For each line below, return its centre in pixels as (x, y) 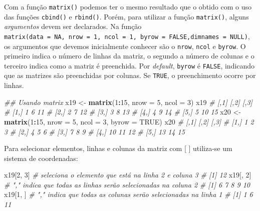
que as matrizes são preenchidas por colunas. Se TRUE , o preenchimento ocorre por (130, 75)
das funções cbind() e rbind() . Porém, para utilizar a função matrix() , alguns (126, 16)
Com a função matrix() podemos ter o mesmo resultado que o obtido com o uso (128, 6)
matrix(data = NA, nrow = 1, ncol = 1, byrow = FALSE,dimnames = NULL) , (127, 36)
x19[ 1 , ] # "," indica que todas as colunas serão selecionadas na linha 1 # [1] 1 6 (128, 194)
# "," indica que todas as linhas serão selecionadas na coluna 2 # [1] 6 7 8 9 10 (127, 184)
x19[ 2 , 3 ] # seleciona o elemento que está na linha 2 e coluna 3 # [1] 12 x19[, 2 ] (128, 175)
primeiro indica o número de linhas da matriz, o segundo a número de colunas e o (129, 56)
